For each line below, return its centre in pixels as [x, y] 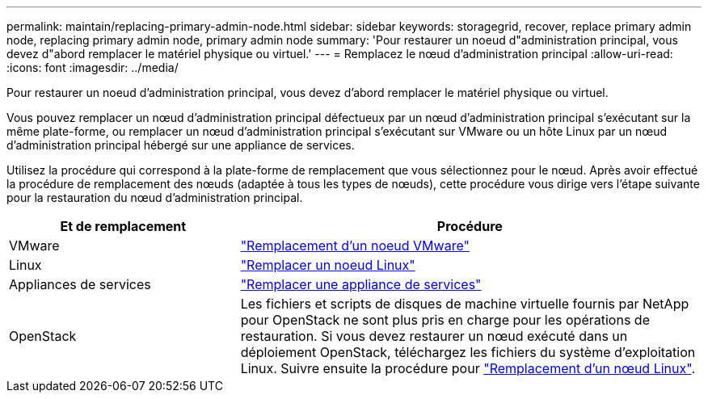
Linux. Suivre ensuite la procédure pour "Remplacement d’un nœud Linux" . [468, 368]
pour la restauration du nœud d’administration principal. [155, 197]
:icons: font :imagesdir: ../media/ [93, 67]
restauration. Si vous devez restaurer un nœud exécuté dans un [434, 336]
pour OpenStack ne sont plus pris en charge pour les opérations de [445, 320]
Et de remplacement [123, 226]
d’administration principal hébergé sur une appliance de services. [181, 145]
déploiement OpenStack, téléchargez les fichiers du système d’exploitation [468, 352]
